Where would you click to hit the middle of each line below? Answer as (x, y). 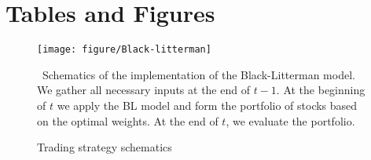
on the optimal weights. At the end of (128, 120)
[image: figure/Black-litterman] (124, 50)
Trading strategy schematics (105, 147)
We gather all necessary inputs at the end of (143, 90)
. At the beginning (321, 90)
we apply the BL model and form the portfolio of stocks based (207, 105)
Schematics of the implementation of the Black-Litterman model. (198, 74)
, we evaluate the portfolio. (290, 120)
